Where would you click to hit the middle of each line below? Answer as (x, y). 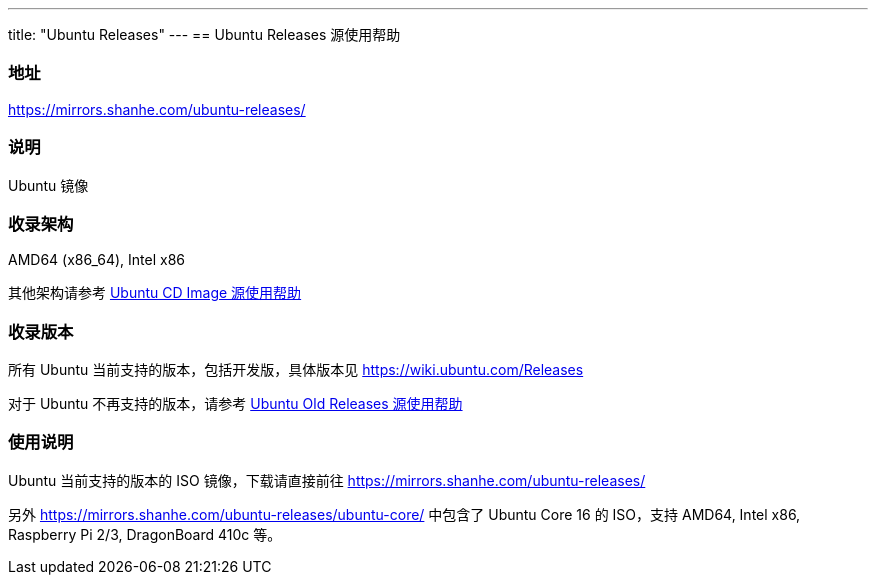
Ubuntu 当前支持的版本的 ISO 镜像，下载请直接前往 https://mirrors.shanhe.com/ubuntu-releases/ (327, 480)
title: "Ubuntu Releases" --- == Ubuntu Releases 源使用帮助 (204, 34)
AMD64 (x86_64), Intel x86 (97, 260)
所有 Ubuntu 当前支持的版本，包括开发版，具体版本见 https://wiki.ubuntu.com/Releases (296, 369)
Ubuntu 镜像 (48, 185)
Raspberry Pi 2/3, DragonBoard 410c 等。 (145, 534)
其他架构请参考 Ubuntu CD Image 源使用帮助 (155, 293)
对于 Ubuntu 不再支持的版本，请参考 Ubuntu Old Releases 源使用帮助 (235, 403)
